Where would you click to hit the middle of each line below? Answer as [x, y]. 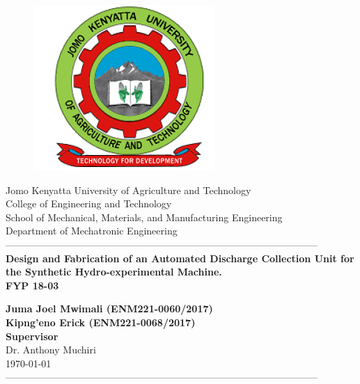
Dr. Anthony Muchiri [51, 350]
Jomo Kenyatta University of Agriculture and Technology [128, 190]
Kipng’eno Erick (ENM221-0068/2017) [101, 322]
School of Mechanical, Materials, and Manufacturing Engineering [144, 217]
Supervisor [32, 336]
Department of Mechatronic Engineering [92, 231]
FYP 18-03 [32, 285]
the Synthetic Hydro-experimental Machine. [114, 272]
